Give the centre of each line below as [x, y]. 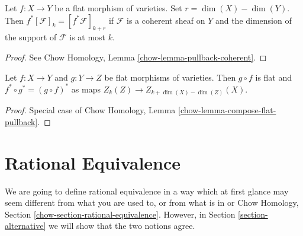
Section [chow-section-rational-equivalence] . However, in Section [120, 214]
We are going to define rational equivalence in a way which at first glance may [147, 191]
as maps [86, 89]
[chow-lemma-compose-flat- [227, 110]
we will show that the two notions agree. [122, 226]
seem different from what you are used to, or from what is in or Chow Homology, [152, 202]
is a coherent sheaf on [166, 20]
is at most [88, 37]
